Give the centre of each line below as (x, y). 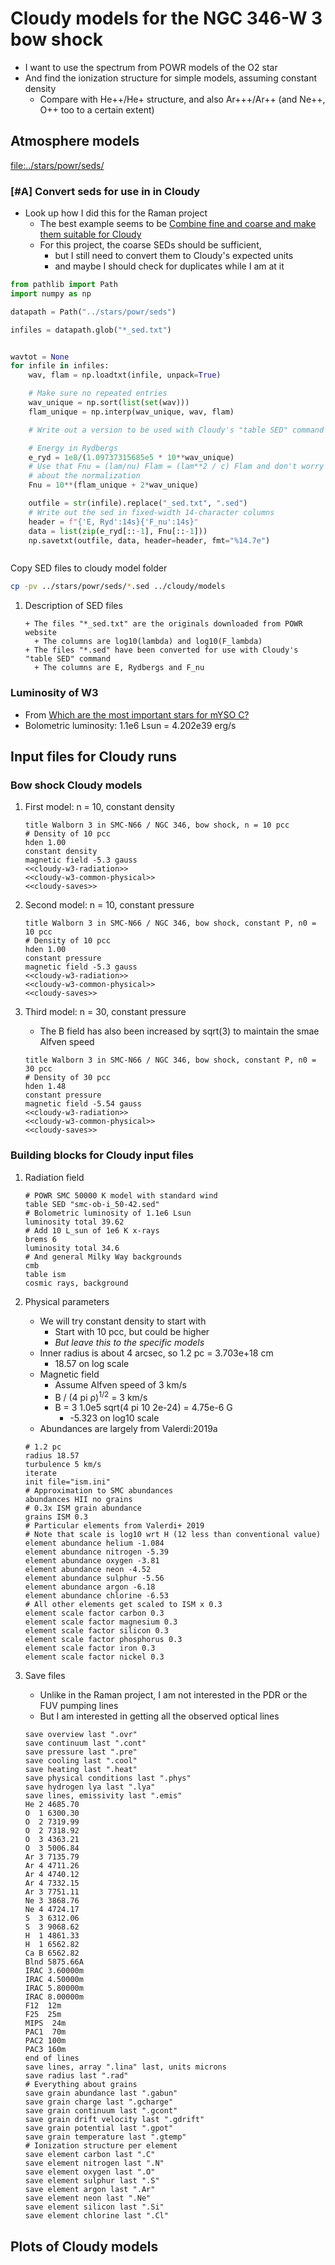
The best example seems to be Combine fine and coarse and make (178, 224)
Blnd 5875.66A (54, 1962)
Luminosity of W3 (54, 693)
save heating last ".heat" (81, 1770)
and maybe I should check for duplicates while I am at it (169, 266)
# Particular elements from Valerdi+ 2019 (114, 1526)
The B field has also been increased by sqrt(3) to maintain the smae (179, 1031)
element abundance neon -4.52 (88, 1570)
